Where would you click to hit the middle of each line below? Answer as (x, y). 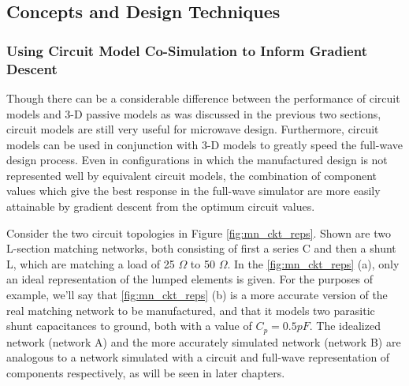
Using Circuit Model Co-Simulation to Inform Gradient (187, 50)
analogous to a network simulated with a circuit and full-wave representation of (198, 357)
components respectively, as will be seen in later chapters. (146, 372)
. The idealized (345, 326)
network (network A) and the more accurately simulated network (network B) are (204, 341)
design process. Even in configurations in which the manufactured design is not (197, 160)
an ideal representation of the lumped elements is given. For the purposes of (190, 279)
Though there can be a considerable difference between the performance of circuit (203, 97)
